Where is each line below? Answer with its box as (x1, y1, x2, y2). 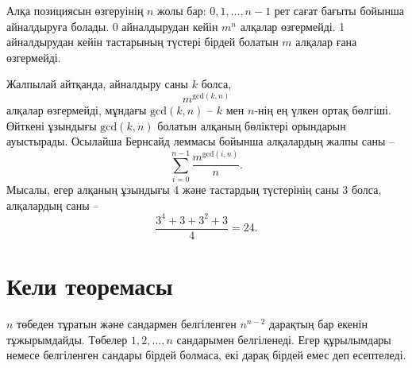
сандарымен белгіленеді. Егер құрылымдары (176, 331, 391, 347)
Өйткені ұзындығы (6, 117, 97, 134)
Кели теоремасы (6, 269, 173, 301)
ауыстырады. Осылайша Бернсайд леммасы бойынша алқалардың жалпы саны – (6, 133, 395, 149)
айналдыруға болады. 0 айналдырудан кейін (6, 17, 218, 34)
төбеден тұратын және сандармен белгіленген (17, 315, 237, 331)
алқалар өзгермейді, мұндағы (6, 101, 147, 118)
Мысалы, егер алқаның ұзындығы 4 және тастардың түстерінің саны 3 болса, (6, 181, 382, 198)
